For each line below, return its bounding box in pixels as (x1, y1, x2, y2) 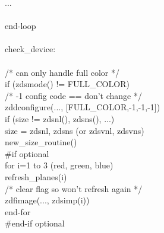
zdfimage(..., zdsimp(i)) (5, 194, 90, 206)
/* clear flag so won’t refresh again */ (5, 182, 143, 194)
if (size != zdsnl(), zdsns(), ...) (5, 112, 115, 125)
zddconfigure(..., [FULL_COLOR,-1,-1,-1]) (5, 101, 160, 113)
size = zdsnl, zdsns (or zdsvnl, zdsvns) (5, 124, 144, 136)
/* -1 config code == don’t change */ (5, 89, 142, 101)
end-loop (5, 20, 36, 32)
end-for (5, 205, 31, 218)
